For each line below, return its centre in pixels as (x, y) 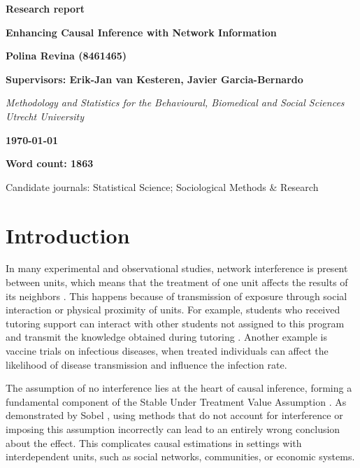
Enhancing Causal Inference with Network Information (141, 32)
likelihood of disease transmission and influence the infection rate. (146, 364)
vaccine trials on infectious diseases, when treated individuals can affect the (167, 351)
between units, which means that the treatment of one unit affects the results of (177, 282)
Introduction (68, 235)
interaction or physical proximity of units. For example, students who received (173, 310)
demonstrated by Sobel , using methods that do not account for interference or (174, 415)
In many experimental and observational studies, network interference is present (177, 268)
